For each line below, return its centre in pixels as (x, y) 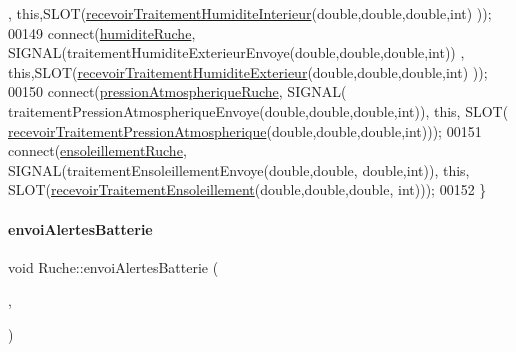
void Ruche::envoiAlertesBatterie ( (113, 266)
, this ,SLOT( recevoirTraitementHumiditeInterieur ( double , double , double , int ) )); (250, 13)
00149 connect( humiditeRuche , (102, 32)
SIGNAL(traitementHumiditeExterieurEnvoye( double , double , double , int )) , (236, 52)
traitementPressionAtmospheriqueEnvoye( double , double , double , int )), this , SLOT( (258, 110)
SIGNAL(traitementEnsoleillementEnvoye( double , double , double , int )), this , (239, 169)
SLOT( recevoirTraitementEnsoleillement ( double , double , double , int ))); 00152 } (247, 189)
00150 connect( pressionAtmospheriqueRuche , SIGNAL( (177, 91)
